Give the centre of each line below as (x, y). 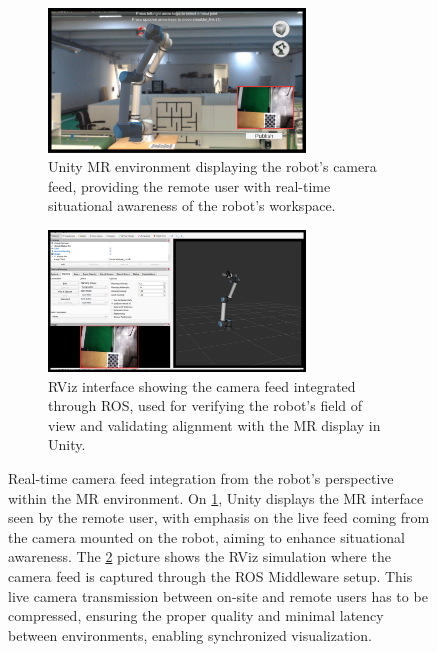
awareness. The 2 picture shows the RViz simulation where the (199, 556)
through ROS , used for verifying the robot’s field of (205, 405)
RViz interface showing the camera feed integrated (202, 385)
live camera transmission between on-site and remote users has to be (218, 595)
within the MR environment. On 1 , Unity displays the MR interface (216, 497)
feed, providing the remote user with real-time (189, 185)
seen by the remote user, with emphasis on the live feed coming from (219, 517)
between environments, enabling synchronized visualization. (190, 634)
